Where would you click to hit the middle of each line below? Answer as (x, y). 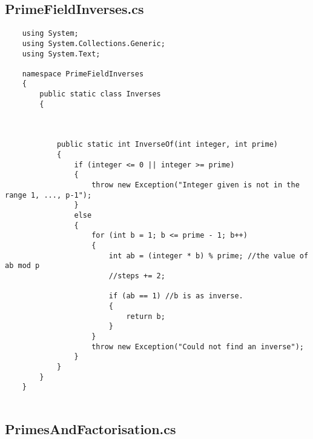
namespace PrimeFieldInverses (83, 74)
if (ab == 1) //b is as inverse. (176, 296)
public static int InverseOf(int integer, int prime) (167, 145)
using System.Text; (61, 54)
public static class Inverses (100, 94)
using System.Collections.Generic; (94, 43)
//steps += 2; (137, 276)
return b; (146, 316)
